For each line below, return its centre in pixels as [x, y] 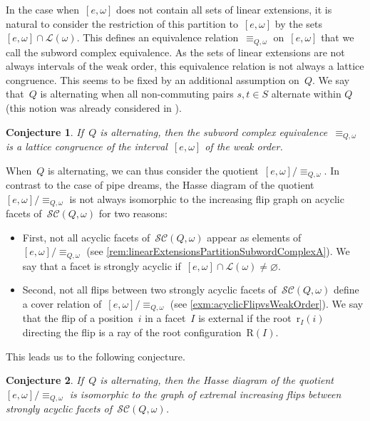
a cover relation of [62, 303]
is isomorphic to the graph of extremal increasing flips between [205, 394]
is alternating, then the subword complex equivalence [214, 131]
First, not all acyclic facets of [86, 237]
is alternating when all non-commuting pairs [137, 94]
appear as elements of [254, 237]
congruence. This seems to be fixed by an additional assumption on [153, 79]
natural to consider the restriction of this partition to [122, 23]
